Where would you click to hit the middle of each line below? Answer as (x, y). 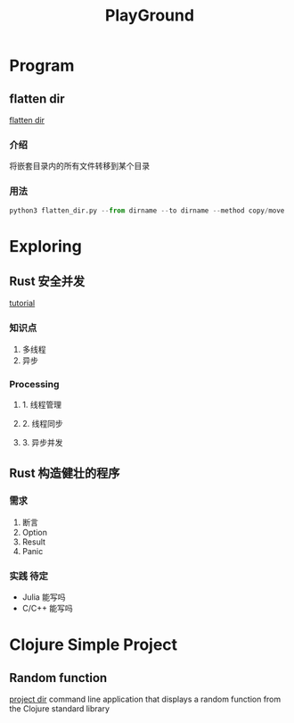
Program (42, 66)
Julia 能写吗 (44, 597)
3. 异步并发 (43, 443)
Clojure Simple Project (94, 645)
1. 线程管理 (42, 405)
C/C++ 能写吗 (47, 609)
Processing (34, 384)
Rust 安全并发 (47, 282)
